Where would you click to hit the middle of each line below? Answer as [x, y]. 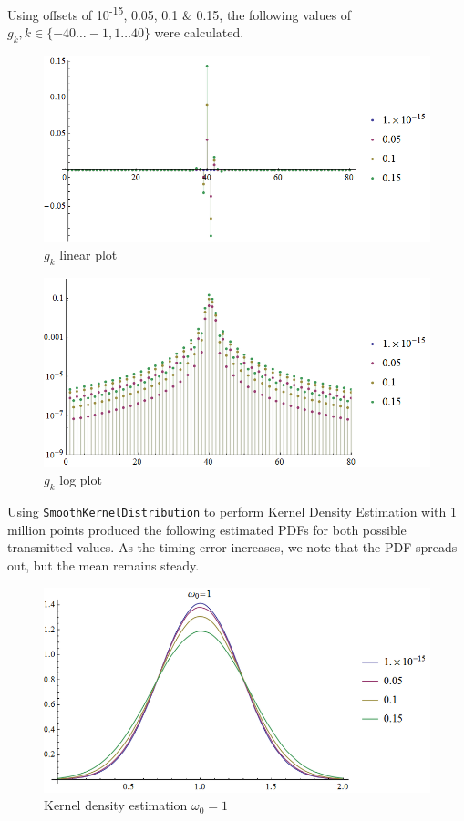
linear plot [88, 255]
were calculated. [199, 32]
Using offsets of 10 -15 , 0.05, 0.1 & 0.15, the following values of [180, 13]
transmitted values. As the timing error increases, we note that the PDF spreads [232, 547]
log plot [81, 480]
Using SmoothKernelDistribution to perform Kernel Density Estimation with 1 [232, 512]
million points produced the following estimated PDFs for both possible [207, 529]
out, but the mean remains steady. [103, 565]
